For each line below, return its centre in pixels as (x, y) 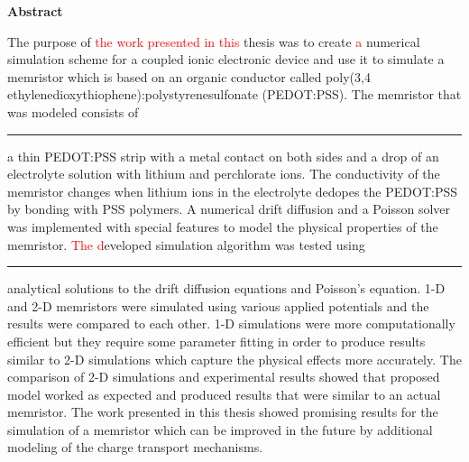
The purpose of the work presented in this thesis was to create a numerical (214, 41)
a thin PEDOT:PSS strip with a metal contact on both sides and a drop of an (223, 156)
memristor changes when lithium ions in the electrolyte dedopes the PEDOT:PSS (232, 191)
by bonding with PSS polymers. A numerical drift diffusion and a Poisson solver (229, 209)
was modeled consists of (73, 111)
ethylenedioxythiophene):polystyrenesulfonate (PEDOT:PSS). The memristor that (234, 94)
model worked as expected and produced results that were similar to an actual (224, 394)
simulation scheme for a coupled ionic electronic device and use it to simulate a (226, 59)
